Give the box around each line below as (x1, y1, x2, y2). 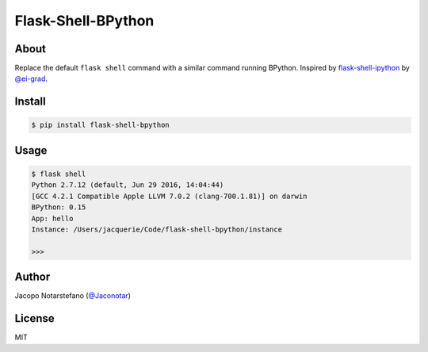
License (14, 312, 55, 325)
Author (14, 270, 51, 284)
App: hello (31, 214, 74, 223)
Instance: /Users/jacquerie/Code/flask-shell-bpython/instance (31, 225, 283, 234)
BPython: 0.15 (31, 203, 86, 212)
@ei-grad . (14, 74, 48, 83)
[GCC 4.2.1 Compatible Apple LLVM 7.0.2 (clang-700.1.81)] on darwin (31, 191, 308, 201)
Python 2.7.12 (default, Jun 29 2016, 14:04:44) (31, 181, 224, 189)
